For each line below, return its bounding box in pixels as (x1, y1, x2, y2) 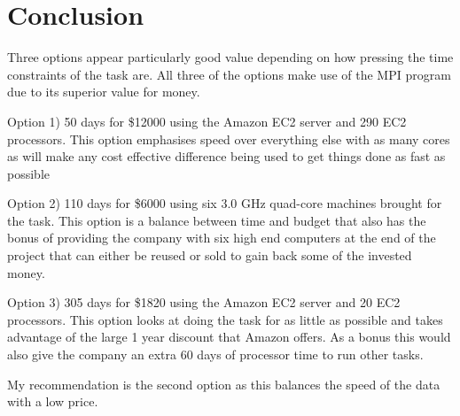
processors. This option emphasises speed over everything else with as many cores (7, 129, 450, 148)
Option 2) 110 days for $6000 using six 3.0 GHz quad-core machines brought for (7, 194, 442, 212)
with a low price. (7, 392, 98, 411)
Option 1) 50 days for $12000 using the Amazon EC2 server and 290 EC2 (7, 112, 407, 130)
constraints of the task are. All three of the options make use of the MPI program (7, 65, 451, 83)
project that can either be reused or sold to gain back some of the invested (7, 246, 412, 265)
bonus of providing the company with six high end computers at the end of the (7, 228, 436, 247)
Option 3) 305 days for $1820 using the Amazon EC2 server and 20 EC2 (7, 293, 401, 312)
